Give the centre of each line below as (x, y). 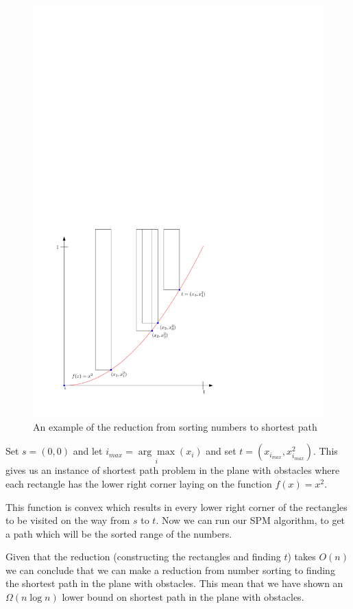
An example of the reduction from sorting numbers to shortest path (175, 426)
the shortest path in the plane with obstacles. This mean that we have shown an (174, 583)
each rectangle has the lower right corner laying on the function (139, 483)
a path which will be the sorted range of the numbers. (119, 533)
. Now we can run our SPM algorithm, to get (251, 520)
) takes (302, 557)
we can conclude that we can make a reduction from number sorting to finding (170, 570)
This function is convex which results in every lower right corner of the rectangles (176, 506)
